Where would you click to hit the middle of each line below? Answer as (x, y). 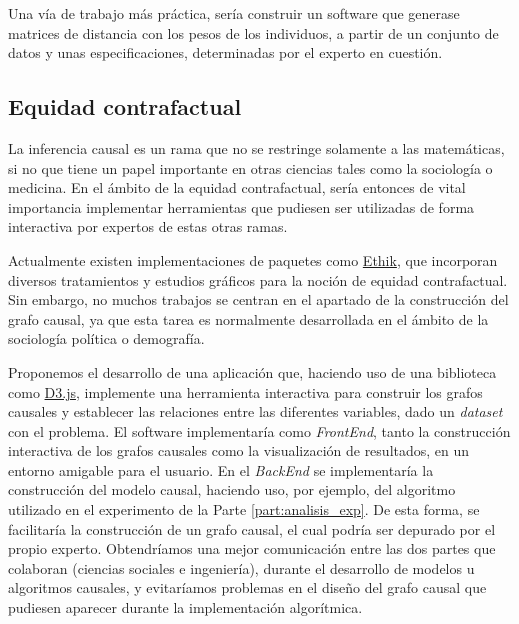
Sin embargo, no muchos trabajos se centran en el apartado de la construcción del (258, 299)
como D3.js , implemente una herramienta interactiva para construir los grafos (245, 391)
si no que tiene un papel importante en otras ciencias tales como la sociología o (250, 167)
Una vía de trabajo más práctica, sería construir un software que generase (234, 13)
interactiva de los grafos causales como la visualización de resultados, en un (239, 450)
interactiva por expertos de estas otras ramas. (148, 226)
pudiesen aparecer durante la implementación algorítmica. (185, 607)
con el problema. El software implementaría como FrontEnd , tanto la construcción (259, 430)
